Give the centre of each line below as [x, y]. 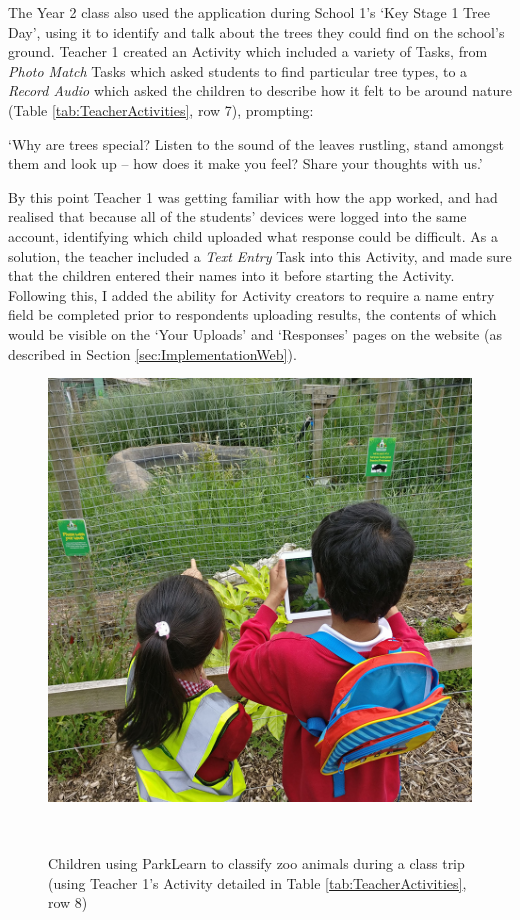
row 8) [68, 902]
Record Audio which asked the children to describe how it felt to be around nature [260, 90]
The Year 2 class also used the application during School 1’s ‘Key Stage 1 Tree [249, 12]
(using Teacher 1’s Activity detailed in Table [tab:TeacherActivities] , [257, 882]
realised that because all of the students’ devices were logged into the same [237, 216]
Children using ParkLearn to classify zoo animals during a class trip [256, 863]
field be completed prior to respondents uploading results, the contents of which [252, 314]
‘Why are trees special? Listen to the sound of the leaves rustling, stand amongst [256, 143]
